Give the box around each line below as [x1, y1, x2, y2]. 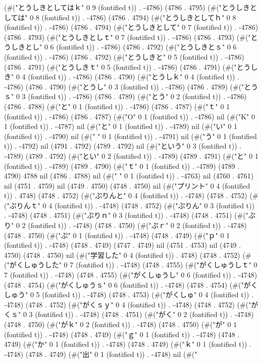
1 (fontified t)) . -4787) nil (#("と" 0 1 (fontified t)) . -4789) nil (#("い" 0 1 [4, 121, 237, 131]
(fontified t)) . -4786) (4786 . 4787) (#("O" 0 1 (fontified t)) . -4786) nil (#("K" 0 [4, 111, 255, 121]
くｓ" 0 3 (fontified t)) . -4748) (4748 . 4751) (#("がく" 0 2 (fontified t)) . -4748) [4, 309, 254, 320]
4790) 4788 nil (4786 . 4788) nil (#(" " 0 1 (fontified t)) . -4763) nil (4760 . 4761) [4, 170, 254, 181]
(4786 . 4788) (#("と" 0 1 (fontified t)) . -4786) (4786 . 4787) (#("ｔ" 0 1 [4, 101, 230, 111]
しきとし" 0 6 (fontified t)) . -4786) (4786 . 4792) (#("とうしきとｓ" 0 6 [11, 41, 237, 52]
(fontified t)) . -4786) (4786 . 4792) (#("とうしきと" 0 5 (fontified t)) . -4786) [4, 51, 244, 62]
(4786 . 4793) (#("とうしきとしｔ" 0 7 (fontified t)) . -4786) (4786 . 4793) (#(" [4, 31, 251, 42]
